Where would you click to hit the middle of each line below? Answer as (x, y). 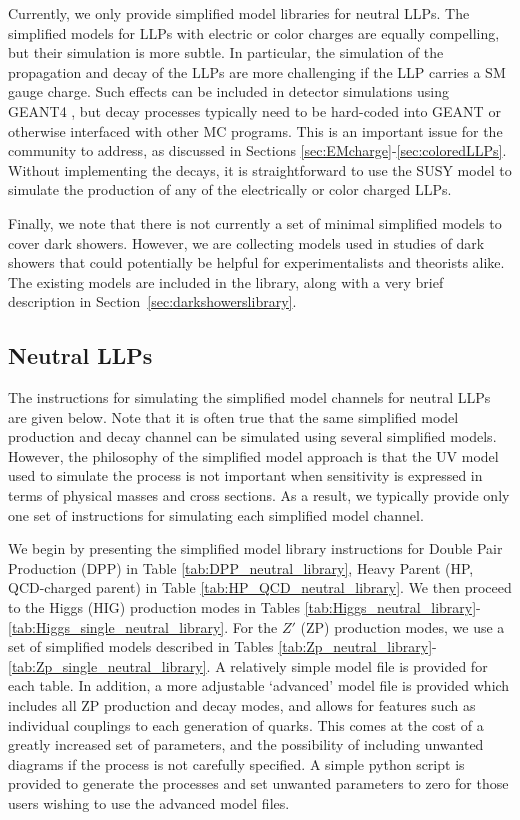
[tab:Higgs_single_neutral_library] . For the (143, 626)
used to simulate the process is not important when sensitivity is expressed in (245, 475)
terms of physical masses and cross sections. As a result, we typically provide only (259, 495)
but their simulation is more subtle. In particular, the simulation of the (226, 52)
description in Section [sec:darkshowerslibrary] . (152, 301)
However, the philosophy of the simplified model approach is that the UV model (253, 455)
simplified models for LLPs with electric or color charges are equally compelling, (254, 32)
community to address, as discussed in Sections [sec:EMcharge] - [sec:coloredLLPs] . (257, 150)
